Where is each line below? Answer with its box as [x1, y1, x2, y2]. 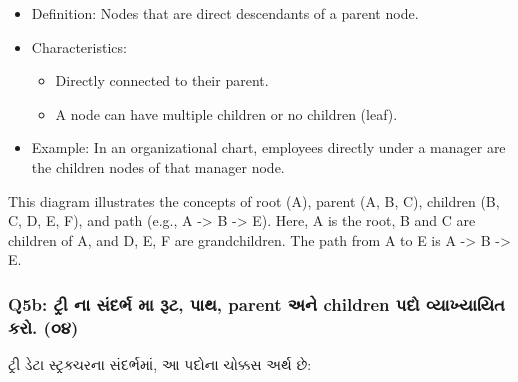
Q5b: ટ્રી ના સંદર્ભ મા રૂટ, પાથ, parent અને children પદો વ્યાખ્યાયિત [8, 291, 505, 316]
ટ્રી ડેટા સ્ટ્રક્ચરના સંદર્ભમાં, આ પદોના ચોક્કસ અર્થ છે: [8, 354, 312, 375]
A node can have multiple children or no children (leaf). [55, 103, 398, 124]
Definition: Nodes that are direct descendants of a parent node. [31, 3, 419, 23]
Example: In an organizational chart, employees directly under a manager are [31, 137, 506, 158]
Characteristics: [31, 36, 127, 57]
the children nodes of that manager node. [31, 156, 285, 177]
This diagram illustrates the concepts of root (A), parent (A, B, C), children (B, [8, 190, 500, 211]
